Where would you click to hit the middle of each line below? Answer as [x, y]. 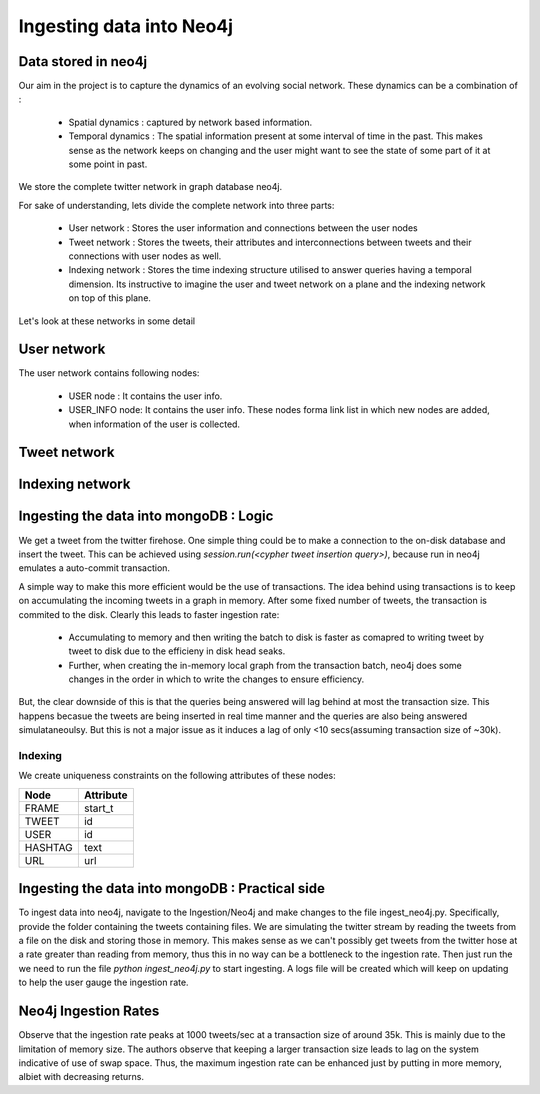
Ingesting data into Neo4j [126, 26]
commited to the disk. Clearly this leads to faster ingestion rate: [149, 614]
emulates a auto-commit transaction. [94, 568]
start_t [98, 808]
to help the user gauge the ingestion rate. [103, 982]
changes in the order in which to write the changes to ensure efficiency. [216, 679]
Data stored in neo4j [83, 61]
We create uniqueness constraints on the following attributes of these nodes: [177, 776]
